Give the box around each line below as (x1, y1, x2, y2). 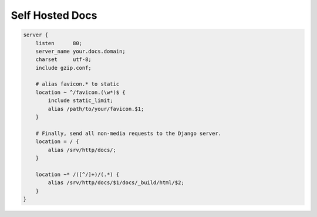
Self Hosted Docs (11, 9, 97, 22)
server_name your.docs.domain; (35, 48, 126, 55)
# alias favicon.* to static (35, 81, 120, 87)
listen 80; (35, 40, 82, 46)
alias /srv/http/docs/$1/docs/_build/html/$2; (48, 179, 184, 186)
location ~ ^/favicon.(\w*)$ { (35, 89, 126, 96)
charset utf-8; (35, 56, 92, 63)
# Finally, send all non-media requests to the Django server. (35, 130, 222, 137)
